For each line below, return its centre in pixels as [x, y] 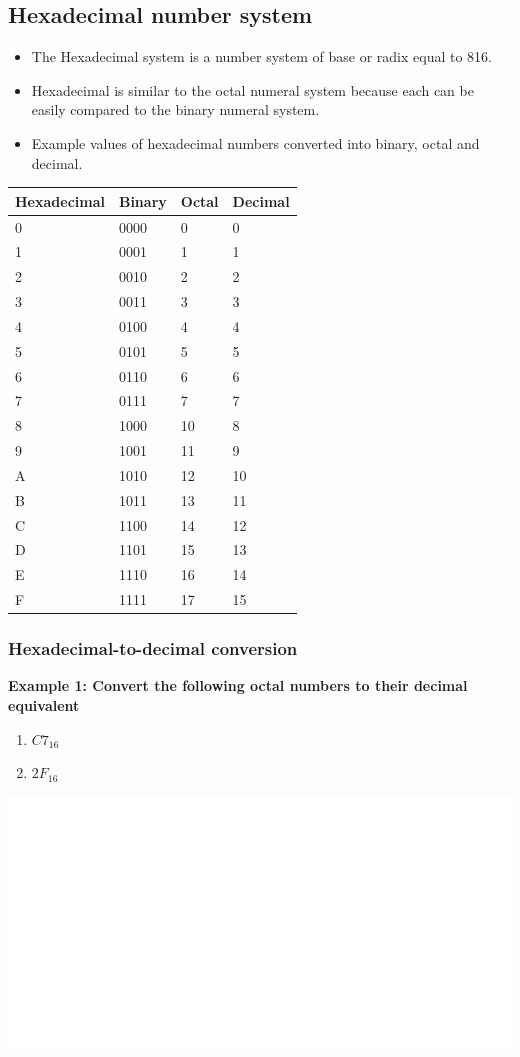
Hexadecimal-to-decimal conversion [153, 648]
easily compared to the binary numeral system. [175, 109]
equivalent [44, 705]
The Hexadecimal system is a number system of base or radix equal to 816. [261, 56]
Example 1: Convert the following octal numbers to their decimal [238, 685]
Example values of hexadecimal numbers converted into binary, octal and [255, 142]
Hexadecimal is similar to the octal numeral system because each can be [252, 89]
